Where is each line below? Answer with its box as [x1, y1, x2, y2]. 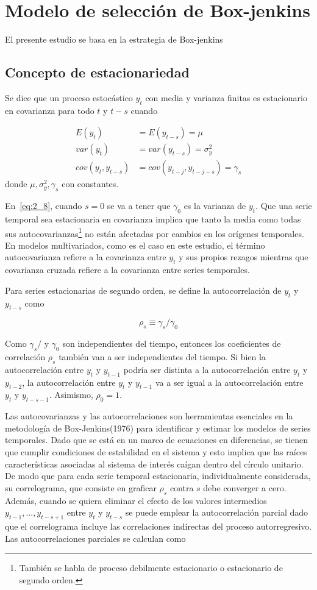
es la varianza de [183, 199, 246, 212]
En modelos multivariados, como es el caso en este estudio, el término [5, 238, 265, 251]
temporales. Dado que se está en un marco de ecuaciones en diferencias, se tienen [5, 433, 308, 446]
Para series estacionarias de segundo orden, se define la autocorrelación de [5, 283, 282, 296]
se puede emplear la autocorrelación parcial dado [125, 506, 308, 519]
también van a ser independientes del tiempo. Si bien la [59, 350, 266, 363]
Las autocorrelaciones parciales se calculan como [5, 531, 186, 544]
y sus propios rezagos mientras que [179, 251, 308, 263]
